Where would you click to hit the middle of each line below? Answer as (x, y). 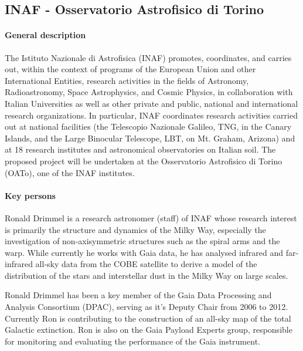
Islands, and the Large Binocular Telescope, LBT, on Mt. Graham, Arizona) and (150, 138)
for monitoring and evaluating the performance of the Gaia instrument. (132, 341)
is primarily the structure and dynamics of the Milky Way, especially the (135, 229)
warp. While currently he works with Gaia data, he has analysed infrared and (144, 252)
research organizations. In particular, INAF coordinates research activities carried (151, 115)
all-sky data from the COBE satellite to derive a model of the (146, 264)
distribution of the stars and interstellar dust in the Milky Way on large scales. (147, 275)
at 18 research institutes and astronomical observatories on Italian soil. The (140, 149)
